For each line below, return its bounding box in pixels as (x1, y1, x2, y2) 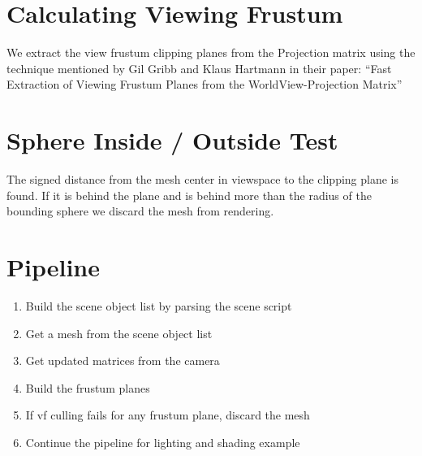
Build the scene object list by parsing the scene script (25, 297, 292, 314)
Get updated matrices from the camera (25, 352, 220, 369)
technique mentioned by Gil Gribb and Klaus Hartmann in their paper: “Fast (6, 59, 392, 76)
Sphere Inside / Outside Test (6, 124, 338, 157)
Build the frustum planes (25, 379, 150, 396)
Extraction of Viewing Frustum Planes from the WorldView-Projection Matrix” (6, 76, 403, 93)
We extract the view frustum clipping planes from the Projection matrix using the (6, 44, 416, 61)
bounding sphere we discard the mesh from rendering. (6, 202, 274, 219)
